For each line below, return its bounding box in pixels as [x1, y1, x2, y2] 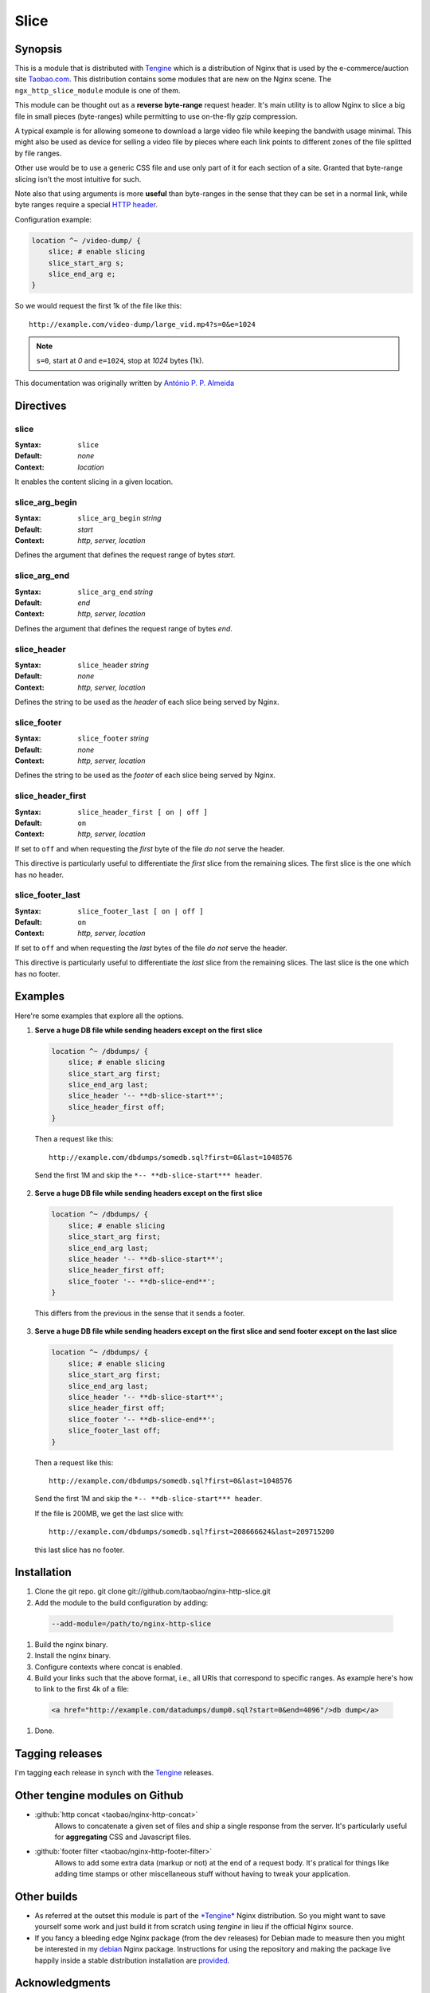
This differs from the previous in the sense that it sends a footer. [34, 1308, 245, 1319]
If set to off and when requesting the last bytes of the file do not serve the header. [14, 943, 288, 953]
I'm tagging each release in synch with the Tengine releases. [14, 1768, 214, 1778]
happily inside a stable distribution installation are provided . [34, 1956, 230, 1965]
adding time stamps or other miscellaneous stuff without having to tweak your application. [54, 1869, 350, 1879]
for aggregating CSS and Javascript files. [54, 1832, 192, 1842]
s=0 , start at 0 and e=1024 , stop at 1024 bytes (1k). [36, 356, 205, 366]
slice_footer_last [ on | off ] [77, 906, 204, 916]
